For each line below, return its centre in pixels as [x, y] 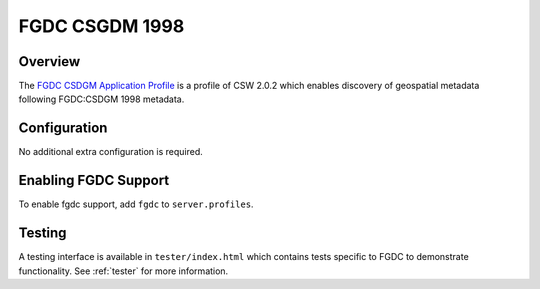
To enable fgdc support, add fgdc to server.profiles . [136, 204]
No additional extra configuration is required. [111, 152]
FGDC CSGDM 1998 [101, 26]
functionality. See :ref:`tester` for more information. [123, 271]
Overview [49, 61]
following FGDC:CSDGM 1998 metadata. [101, 99]
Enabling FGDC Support [94, 180]
